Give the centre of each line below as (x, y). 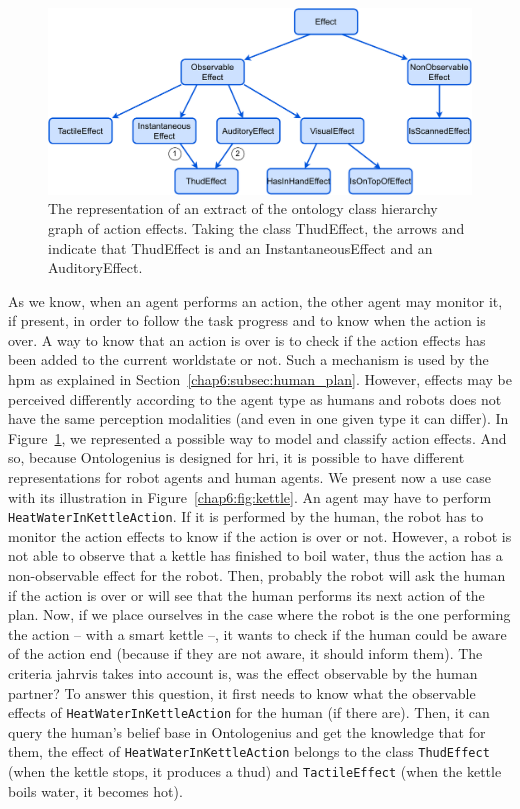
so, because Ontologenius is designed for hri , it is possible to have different (236, 457)
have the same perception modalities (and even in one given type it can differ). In (258, 418)
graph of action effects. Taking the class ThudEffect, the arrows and (256, 227)
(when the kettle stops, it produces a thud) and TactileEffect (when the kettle (255, 771)
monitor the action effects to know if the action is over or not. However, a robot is (260, 535)
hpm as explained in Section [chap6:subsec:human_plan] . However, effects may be (260, 379)
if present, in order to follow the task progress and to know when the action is (247, 320)
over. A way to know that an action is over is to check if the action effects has (247, 339)
